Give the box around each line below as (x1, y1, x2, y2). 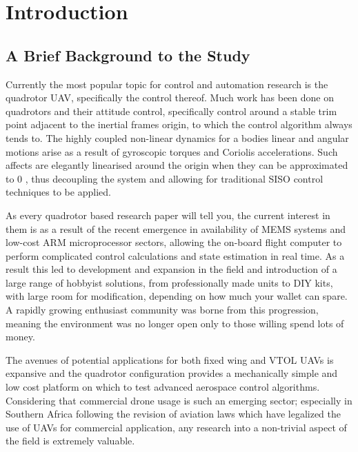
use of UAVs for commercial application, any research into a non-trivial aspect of (6, 420, 347, 434)
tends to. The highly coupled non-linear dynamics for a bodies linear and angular (6, 130, 349, 145)
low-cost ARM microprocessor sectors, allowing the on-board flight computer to (6, 235, 342, 249)
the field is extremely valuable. (6, 433, 135, 448)
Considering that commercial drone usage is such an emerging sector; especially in (6, 393, 352, 407)
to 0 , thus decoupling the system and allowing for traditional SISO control (6, 171, 324, 185)
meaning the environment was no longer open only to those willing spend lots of (6, 316, 344, 330)
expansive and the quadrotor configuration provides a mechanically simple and (6, 366, 338, 380)
